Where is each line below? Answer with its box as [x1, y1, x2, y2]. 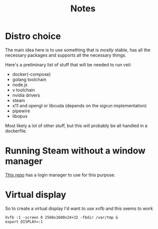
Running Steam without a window [5, 145, 146, 157]
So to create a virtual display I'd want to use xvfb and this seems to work [5, 205, 153, 211]
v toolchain [12, 87, 36, 93]
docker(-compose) [12, 71, 51, 77]
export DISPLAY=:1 [5, 219, 43, 224]
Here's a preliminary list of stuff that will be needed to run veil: [5, 62, 132, 67]
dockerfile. [5, 128, 27, 133]
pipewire [12, 108, 31, 114]
